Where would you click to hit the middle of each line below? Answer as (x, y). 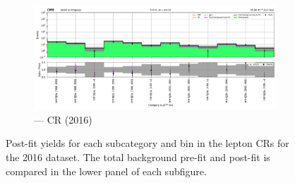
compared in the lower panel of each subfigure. (106, 171)
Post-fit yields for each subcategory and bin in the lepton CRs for (147, 143)
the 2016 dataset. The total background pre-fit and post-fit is (138, 157)
